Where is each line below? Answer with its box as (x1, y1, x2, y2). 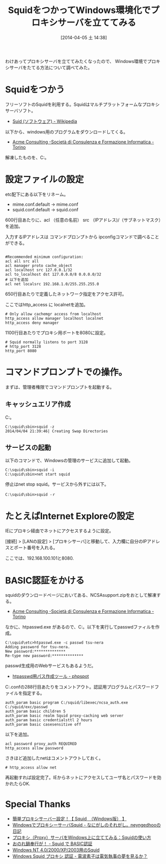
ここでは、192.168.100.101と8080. (5, 555, 74, 561)
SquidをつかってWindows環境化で (8, 4, 151, 16)
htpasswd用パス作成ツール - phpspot (12, 673, 89, 680)
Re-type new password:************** (5, 653, 84, 659)
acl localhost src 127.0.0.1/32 (5, 267, 72, 272)
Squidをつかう (5, 84, 65, 95)
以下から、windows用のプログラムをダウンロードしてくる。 (5, 128, 128, 135)
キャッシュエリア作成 (5, 400, 71, 409)
